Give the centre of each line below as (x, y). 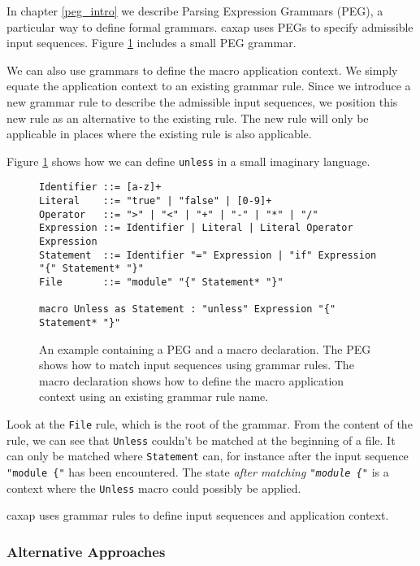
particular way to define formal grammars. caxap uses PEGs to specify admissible (210, 26)
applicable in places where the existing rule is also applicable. (159, 134)
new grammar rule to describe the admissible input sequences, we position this (202, 101)
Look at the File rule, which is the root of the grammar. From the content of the (210, 424)
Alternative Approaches (86, 551)
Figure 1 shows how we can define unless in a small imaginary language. (188, 161)
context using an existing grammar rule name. (154, 396)
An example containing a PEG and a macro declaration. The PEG (205, 348)
